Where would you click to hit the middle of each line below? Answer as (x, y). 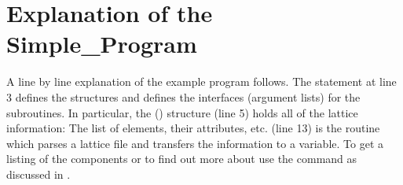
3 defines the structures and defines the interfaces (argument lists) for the (183, 96)
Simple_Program (102, 44)
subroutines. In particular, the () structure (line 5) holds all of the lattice (182, 112)
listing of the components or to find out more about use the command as (182, 159)
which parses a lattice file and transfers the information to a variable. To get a (195, 143)
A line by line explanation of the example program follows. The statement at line (201, 81)
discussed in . (38, 174)
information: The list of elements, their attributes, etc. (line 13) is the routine (193, 128)
